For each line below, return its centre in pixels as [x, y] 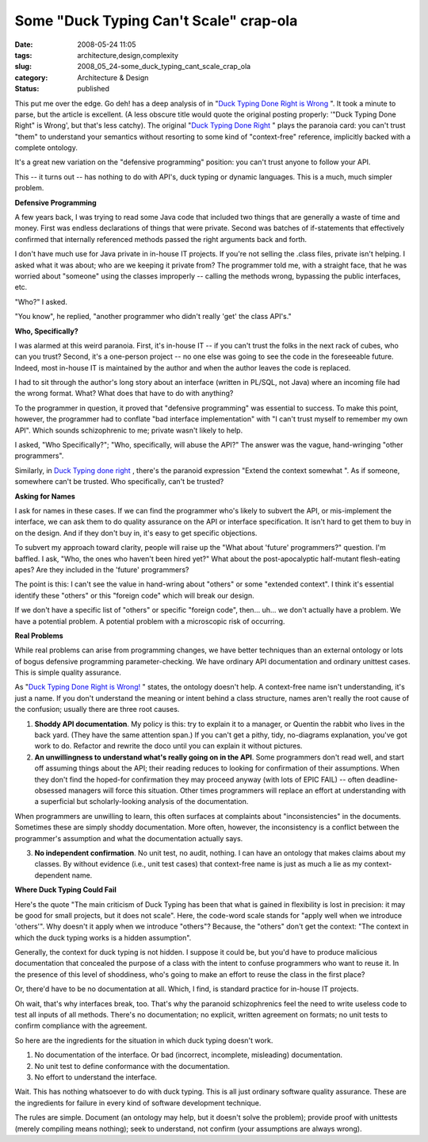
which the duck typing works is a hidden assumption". [103, 937]
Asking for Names [45, 496]
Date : [24, 44]
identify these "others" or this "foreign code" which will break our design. [134, 595]
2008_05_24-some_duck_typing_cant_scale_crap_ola [164, 67]
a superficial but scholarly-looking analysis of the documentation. [141, 802]
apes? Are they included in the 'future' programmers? [102, 569]
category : [31, 77]
